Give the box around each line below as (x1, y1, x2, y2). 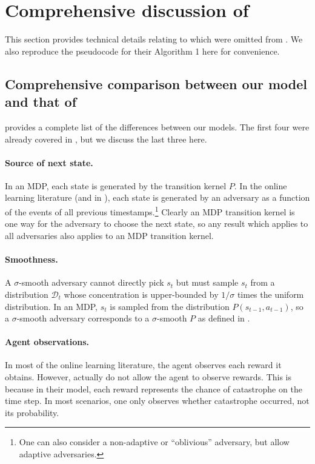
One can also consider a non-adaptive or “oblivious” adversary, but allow (19, 435, 290, 448)
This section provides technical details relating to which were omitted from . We (5, 33, 303, 45)
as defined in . (197, 312, 250, 324)
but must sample (176, 276, 239, 289)
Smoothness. (5, 253, 58, 266)
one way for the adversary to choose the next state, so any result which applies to (5, 217, 308, 230)
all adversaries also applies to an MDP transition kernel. (5, 229, 214, 241)
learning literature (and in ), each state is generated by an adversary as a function (5, 191, 310, 204)
